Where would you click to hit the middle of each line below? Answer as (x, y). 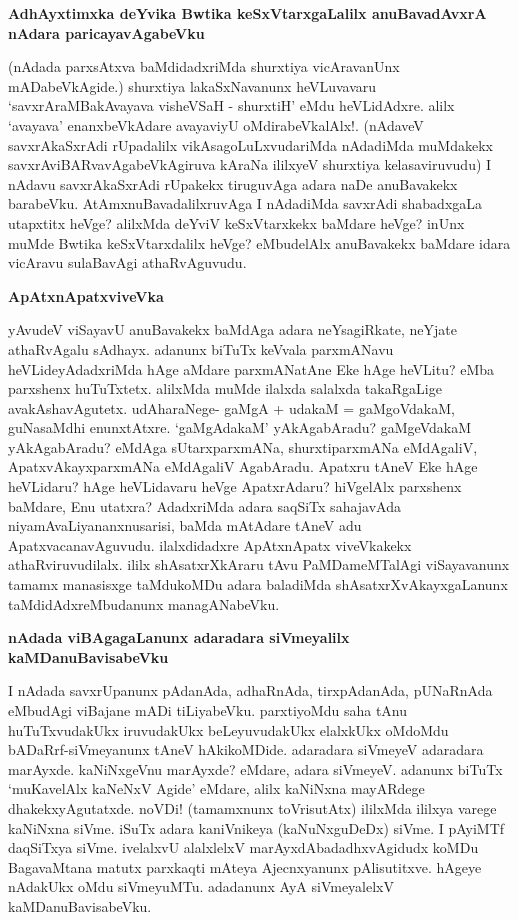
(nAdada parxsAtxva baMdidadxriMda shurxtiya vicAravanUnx (204, 66)
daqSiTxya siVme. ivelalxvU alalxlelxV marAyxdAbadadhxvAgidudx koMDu (243, 847)
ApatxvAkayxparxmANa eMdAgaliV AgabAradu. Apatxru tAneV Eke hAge (243, 466)
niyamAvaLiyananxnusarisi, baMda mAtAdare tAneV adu (185, 525)
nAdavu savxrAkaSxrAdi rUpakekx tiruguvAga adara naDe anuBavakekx (233, 183)
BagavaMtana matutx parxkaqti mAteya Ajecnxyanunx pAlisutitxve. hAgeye (245, 866)
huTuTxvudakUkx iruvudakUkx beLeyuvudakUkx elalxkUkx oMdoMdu (228, 729)
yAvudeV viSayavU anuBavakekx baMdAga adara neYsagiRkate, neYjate (232, 329)
